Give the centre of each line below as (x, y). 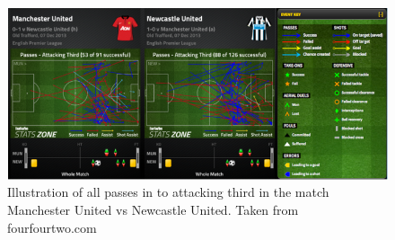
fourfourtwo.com (52, 227)
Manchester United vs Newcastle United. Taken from (153, 209)
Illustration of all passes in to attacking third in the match (168, 192)
